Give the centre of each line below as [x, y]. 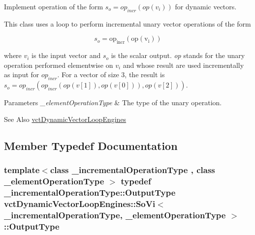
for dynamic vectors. [206, 6]
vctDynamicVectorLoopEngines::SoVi [80, 203]
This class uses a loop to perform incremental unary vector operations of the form [127, 23]
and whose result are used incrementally [183, 65]
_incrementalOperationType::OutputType [90, 192]
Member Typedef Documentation [91, 145]
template [22, 170]
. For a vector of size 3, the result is [111, 74]
